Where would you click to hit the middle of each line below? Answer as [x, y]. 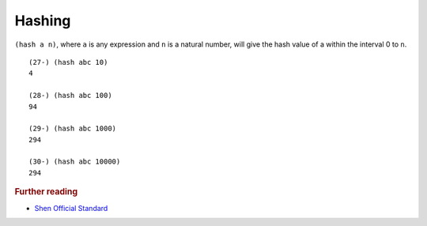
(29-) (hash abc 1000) [73, 129]
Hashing [43, 21]
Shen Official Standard [71, 208]
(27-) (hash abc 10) [68, 62]
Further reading [46, 192]
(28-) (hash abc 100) [70, 96]
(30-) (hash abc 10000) [75, 162]
